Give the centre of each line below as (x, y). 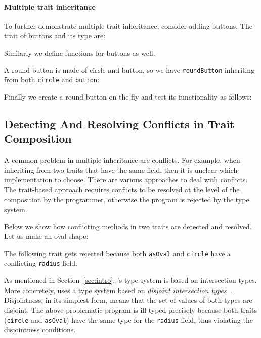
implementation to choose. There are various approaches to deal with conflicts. (126, 180)
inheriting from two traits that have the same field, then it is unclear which (121, 170)
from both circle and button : (52, 80)
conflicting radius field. (41, 263)
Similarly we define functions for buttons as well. (80, 52)
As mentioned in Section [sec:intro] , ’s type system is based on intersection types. (130, 280)
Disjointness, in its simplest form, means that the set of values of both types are (128, 300)
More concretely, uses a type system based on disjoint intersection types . (118, 290)
